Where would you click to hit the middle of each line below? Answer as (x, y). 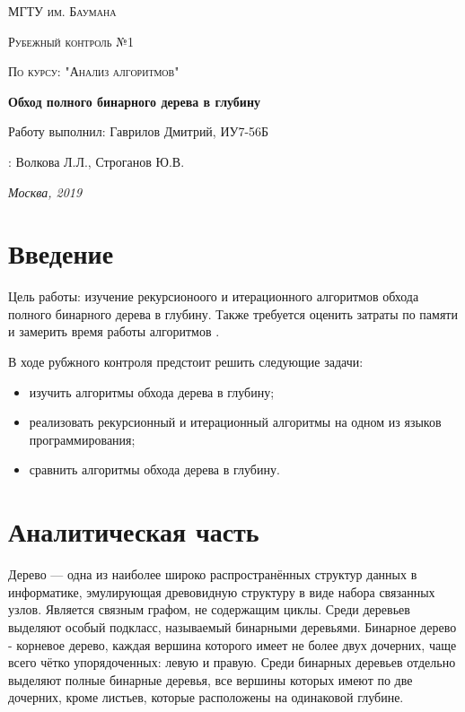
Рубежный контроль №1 (71, 41)
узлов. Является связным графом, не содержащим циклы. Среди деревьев (209, 609)
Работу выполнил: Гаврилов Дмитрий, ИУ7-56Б (139, 131)
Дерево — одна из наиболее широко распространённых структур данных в (213, 574)
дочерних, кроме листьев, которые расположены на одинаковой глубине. (206, 697)
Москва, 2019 (45, 191)
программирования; (82, 439)
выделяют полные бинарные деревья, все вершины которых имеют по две (211, 679)
